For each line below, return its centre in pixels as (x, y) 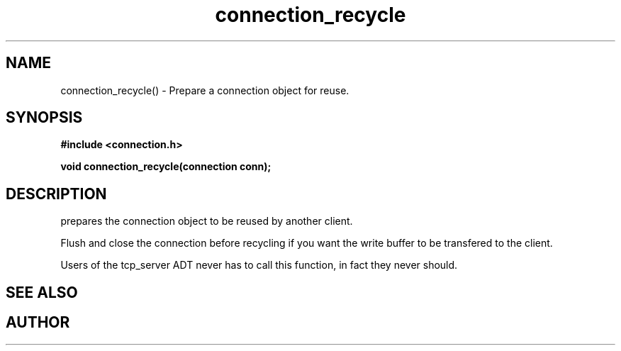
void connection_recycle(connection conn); (166, 167)
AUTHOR (38, 323)
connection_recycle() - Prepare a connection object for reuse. (205, 90)
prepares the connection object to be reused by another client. (207, 221)
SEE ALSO (42, 292)
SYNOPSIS (44, 118)
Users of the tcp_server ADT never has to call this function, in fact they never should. (259, 265)
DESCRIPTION (56, 194)
